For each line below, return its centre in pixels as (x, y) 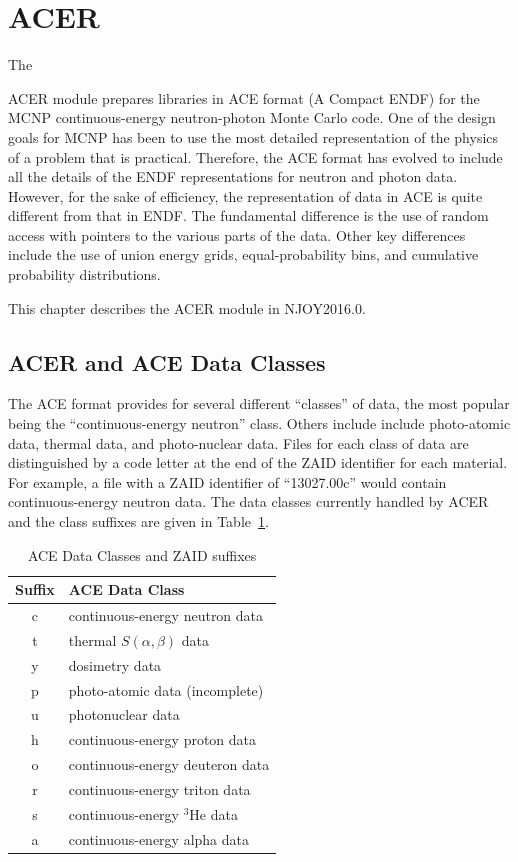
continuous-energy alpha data (159, 838)
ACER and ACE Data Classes (167, 361)
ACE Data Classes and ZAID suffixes (142, 554)
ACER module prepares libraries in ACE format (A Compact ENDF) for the (244, 97)
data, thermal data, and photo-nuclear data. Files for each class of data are (238, 442)
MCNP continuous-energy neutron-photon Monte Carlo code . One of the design (252, 117)
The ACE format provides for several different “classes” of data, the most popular (259, 403)
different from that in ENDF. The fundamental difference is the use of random (248, 215)
